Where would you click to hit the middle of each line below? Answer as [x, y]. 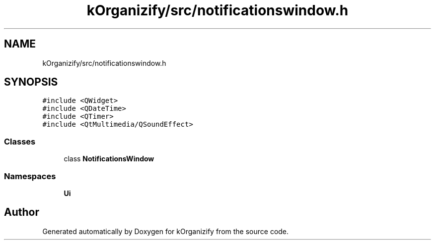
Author [22, 212]
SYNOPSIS [31, 82]
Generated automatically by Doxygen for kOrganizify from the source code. [166, 231]
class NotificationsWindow [109, 159]
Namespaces [30, 176]
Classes [20, 141]
